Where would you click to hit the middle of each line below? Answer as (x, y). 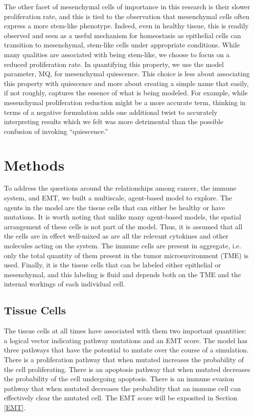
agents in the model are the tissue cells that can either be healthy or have (115, 207)
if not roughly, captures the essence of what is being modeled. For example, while (126, 93)
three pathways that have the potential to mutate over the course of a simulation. (127, 350)
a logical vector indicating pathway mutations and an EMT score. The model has (126, 340)
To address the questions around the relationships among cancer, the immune (120, 188)
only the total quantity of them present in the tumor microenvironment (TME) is (126, 255)
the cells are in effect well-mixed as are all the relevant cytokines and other (116, 236)
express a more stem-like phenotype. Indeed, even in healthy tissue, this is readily (126, 26)
